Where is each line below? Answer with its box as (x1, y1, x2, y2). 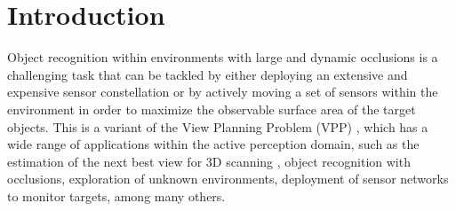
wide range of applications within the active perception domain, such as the (7, 135, 420, 153)
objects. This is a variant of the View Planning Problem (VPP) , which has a (7, 117, 428, 136)
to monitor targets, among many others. (7, 186, 226, 205)
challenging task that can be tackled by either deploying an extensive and (7, 65, 408, 83)
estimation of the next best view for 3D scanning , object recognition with (7, 152, 411, 170)
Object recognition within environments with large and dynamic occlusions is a (7, 48, 438, 66)
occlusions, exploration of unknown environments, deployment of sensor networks (7, 169, 449, 188)
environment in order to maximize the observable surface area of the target (7, 99, 416, 118)
